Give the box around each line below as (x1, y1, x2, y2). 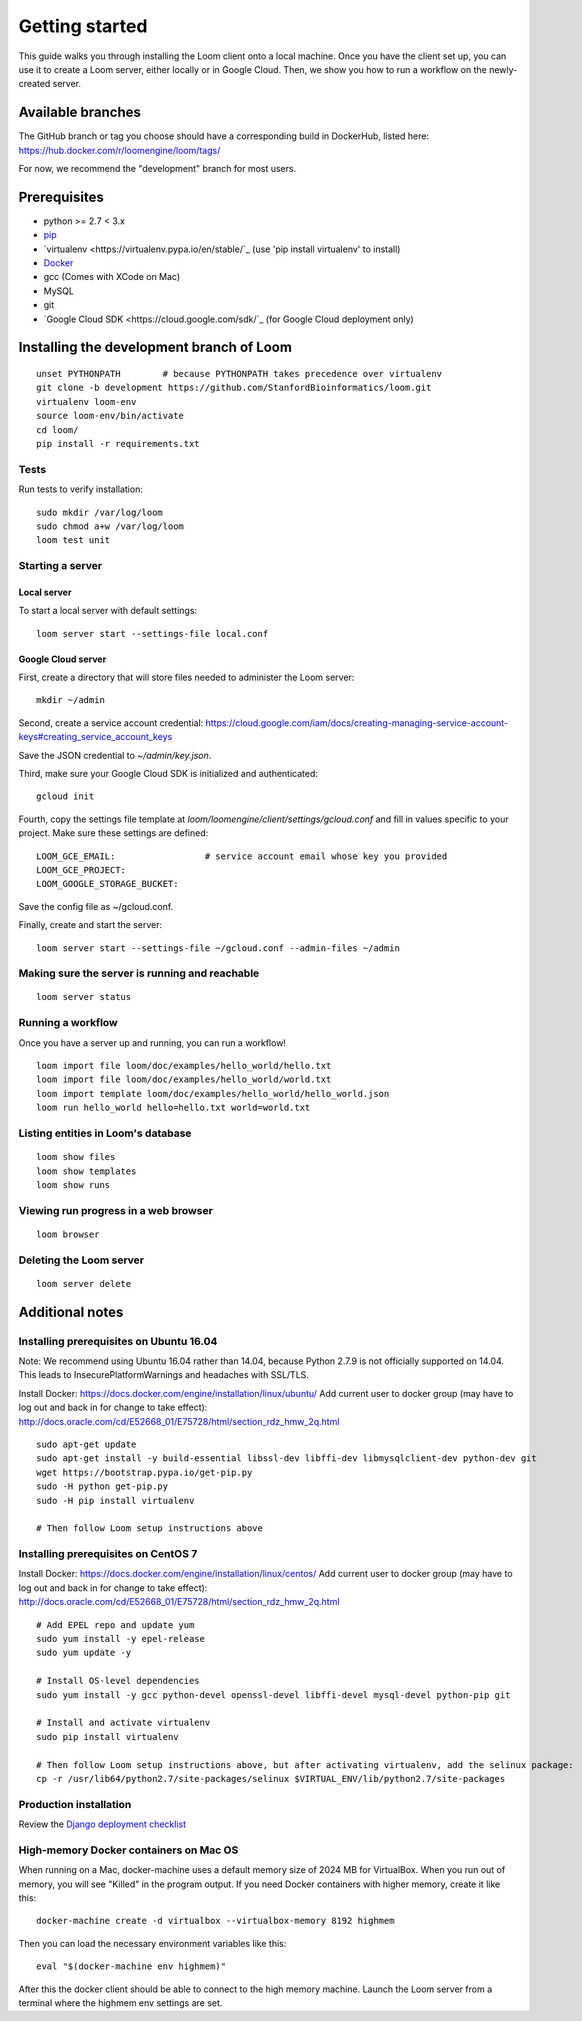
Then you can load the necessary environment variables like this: (18, 1937, 287, 1949)
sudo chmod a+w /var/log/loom (36, 520, 185, 532)
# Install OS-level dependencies (36, 1675, 200, 1687)
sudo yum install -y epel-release (36, 1633, 205, 1644)
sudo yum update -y (36, 1647, 132, 1659)
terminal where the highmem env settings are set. (18, 1996, 223, 2009)
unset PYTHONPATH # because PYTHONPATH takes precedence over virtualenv (36, 368, 443, 380)
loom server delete (36, 1278, 132, 1289)
